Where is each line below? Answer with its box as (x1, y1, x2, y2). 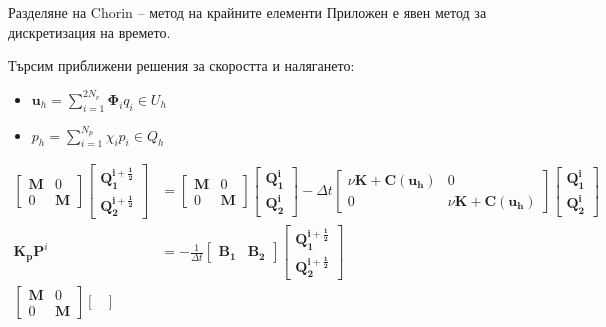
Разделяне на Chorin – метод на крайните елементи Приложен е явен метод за (8, 2, 487, 22)
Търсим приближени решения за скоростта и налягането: (8, 55, 355, 76)
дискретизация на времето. (8, 21, 171, 42)
